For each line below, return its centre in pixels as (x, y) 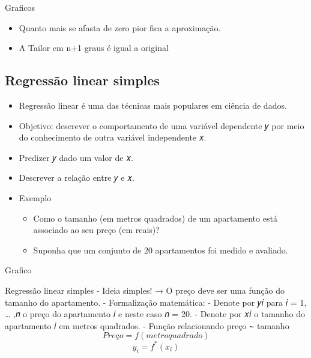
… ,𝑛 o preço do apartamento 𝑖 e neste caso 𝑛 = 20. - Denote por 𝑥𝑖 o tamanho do (155, 314)
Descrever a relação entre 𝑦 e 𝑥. (77, 177)
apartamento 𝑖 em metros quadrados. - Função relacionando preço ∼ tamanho (147, 325)
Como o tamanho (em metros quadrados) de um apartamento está (155, 218)
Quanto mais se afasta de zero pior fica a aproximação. (120, 27)
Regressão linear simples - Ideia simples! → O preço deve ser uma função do (145, 290)
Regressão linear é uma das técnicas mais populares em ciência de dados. (153, 105)
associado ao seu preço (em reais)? (96, 230)
